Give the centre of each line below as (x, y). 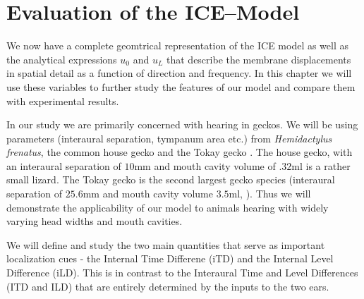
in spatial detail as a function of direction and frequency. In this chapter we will (179, 73)
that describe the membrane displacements (259, 59)
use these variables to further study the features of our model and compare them (181, 86)
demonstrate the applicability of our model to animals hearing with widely (168, 207)
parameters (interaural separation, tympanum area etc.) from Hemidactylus (169, 138)
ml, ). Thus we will (270, 194)
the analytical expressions (62, 59)
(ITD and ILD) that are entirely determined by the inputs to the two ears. (168, 286)
